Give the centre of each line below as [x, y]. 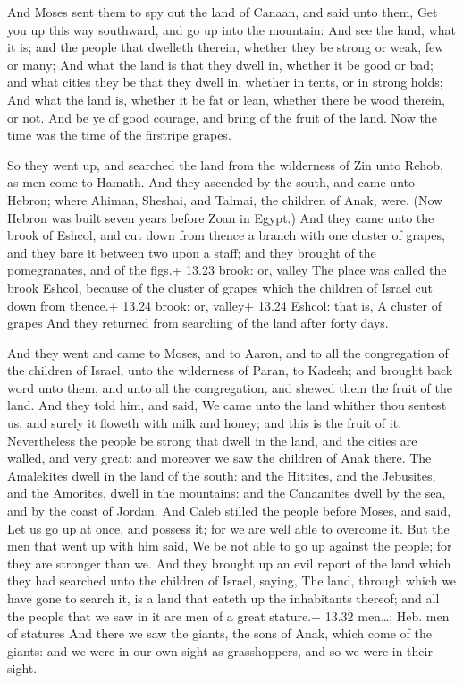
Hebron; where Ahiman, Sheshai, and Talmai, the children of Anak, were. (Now [225, 199]
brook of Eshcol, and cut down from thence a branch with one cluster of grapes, [226, 235]
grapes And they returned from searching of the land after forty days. [198, 323]
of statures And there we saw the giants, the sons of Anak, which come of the [219, 633]
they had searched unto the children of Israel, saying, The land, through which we [232, 581]
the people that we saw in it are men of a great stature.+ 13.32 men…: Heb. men [228, 615]
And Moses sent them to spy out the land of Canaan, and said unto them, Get [223, 12]
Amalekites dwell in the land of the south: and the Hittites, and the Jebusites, [222, 475]
